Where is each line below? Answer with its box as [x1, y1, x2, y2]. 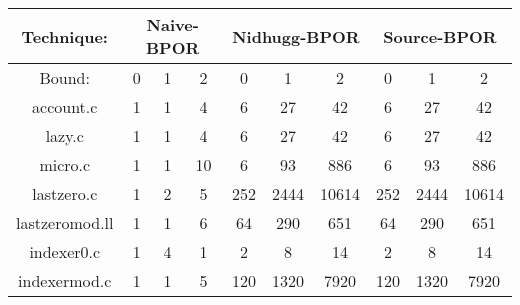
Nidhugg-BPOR [232, 24, 360, 48]
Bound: [39, 66, 90, 89]
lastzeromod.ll [16, 211, 114, 234]
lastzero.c [32, 182, 98, 205]
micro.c [39, 153, 91, 176]
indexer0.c [29, 240, 101, 263]
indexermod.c [18, 269, 112, 292]
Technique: [21, 24, 108, 48]
